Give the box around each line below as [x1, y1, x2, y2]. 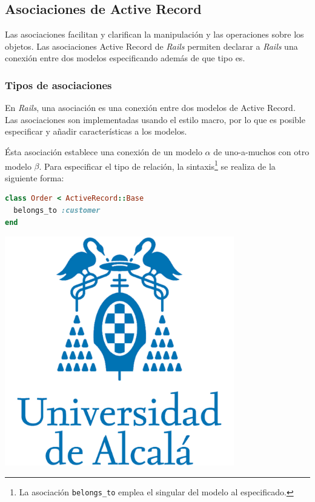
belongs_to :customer [13, 206, 101, 215]
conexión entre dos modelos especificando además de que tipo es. [5, 52, 245, 64]
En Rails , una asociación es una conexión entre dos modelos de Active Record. [5, 101, 296, 114]
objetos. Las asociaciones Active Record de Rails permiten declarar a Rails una [5, 39, 298, 52]
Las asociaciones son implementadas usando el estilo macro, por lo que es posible [5, 113, 305, 125]
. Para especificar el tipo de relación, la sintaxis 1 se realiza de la [39, 158, 276, 172]
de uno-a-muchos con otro [213, 145, 310, 158]
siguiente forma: [5, 171, 64, 184]
